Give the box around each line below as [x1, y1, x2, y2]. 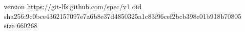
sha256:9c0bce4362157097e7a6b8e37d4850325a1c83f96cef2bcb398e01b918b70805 [4, 11, 242, 21]
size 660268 [4, 20, 38, 31]
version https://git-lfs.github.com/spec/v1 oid [4, 1, 142, 11]
